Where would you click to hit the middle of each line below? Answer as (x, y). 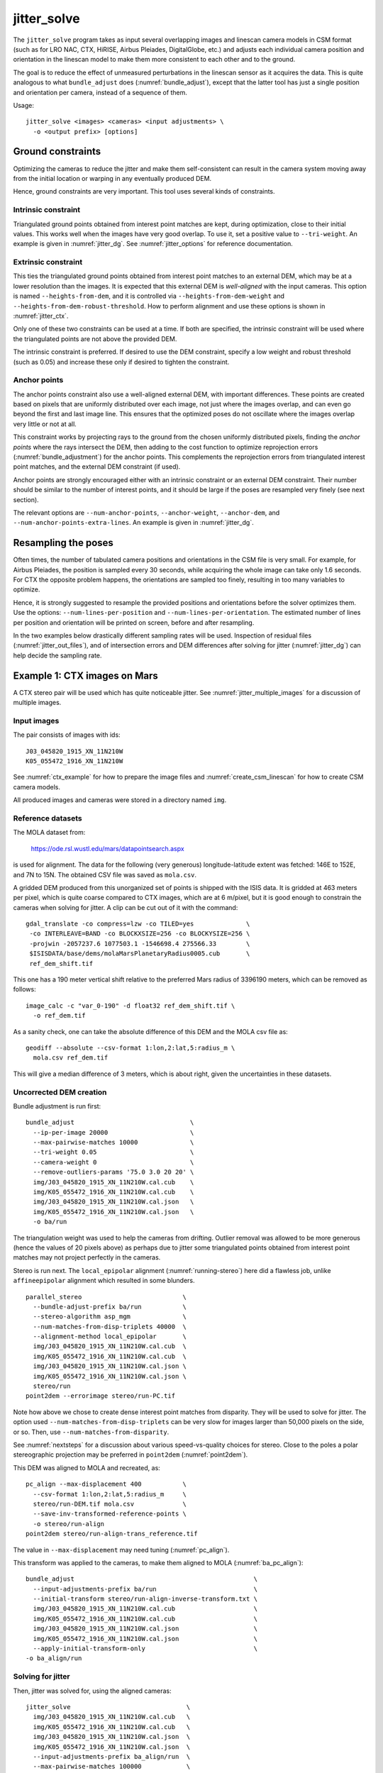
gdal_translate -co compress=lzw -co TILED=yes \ (138, 924)
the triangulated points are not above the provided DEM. (95, 339)
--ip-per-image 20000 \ (113, 1132)
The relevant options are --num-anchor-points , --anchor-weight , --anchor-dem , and (146, 512)
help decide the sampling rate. (57, 655)
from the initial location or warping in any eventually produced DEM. (112, 178)
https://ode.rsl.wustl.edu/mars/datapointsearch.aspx (107, 848)
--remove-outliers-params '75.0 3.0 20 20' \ (113, 1172)
